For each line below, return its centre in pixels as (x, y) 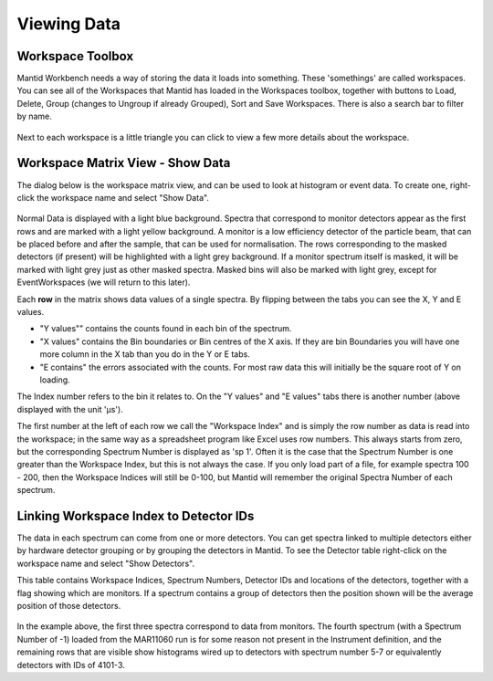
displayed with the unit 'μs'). (70, 409)
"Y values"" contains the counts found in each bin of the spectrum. (166, 329)
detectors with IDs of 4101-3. (71, 665)
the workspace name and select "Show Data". (123, 197)
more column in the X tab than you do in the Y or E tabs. (145, 354)
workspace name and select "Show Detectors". (106, 563)
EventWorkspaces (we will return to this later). (104, 282)
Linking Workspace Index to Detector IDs (136, 516)
